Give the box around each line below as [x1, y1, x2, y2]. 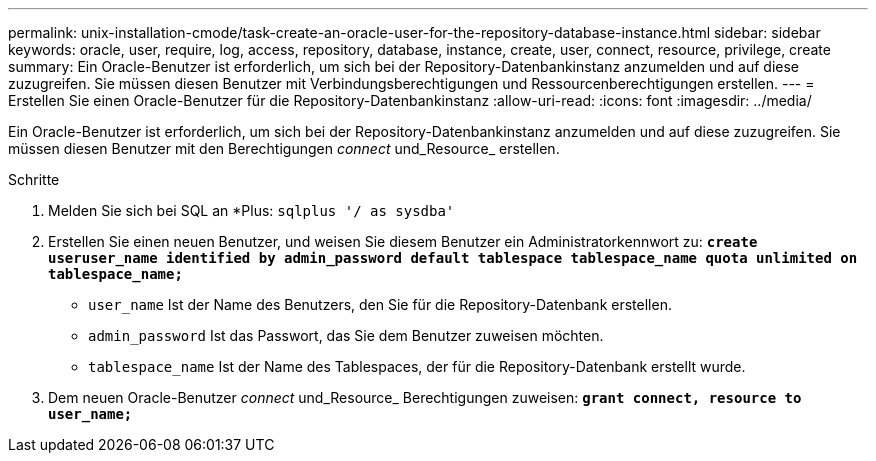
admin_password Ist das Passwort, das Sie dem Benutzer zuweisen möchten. [88, 327, 604, 344]
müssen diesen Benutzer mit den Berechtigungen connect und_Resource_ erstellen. [8, 140, 560, 157]
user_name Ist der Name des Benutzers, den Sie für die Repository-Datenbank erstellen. [88, 296, 672, 313]
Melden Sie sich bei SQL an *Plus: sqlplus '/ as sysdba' [48, 202, 455, 219]
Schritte [8, 171, 60, 188]
